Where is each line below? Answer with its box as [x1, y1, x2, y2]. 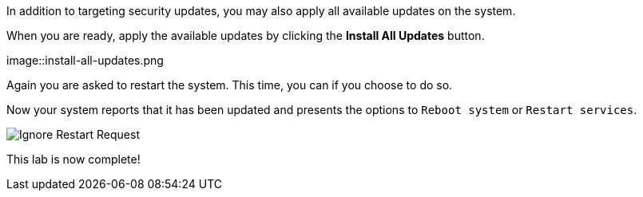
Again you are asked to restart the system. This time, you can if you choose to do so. [6, 78, 453, 92]
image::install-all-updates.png [6, 53, 164, 67]
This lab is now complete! [6, 152, 141, 166]
